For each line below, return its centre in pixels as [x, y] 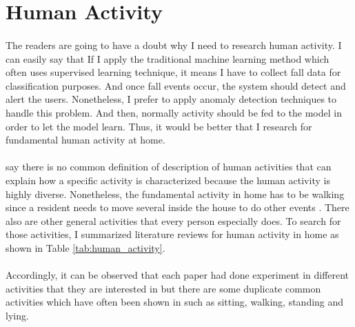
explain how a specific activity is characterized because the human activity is [168, 180]
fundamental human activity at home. [85, 140]
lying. [17, 315]
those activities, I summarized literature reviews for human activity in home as [172, 234]
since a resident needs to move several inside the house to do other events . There [177, 207]
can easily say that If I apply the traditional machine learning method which [168, 58]
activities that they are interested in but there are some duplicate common [163, 288]
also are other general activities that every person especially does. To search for [173, 220]
